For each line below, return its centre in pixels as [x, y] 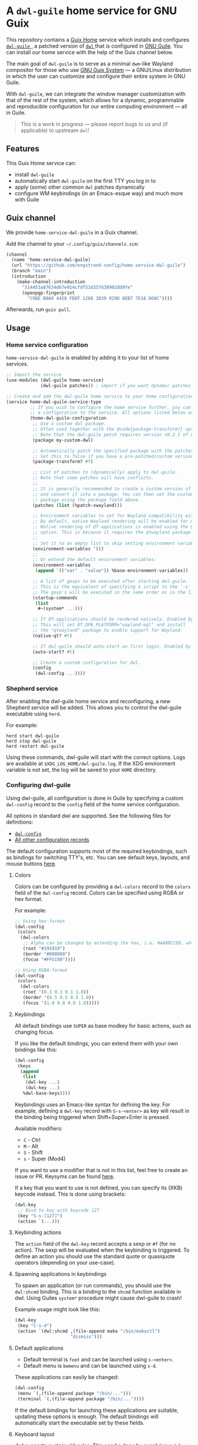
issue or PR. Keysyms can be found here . [65, 1176]
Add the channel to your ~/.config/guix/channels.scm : [72, 243]
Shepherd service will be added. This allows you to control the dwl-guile [94, 708]
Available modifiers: [39, 1128]
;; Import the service [34, 375]
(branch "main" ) [31, 271]
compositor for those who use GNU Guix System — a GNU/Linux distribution [99, 70]
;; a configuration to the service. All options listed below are [113, 413]
